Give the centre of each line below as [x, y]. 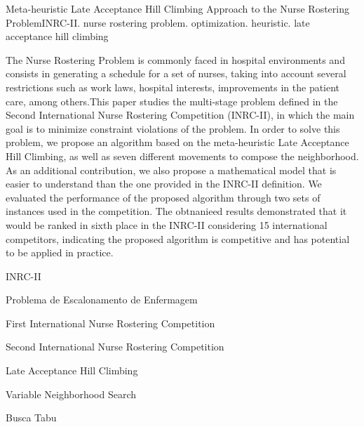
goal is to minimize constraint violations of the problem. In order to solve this [173, 128]
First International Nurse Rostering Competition [110, 323]
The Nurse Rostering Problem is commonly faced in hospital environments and [175, 59]
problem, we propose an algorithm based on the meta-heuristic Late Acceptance [177, 142]
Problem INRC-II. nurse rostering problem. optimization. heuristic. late [158, 22]
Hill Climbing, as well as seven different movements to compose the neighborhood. [182, 156]
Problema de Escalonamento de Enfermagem [102, 300]
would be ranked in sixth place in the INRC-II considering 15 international [167, 224]
